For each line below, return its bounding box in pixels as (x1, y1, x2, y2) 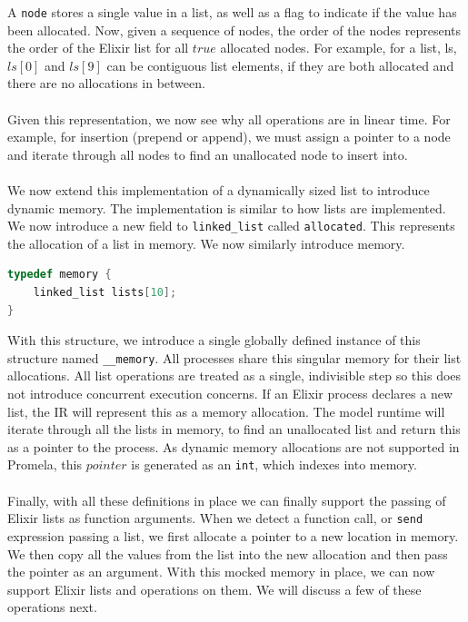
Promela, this (7, 455, 82, 474)
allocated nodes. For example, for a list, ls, (220, 38, 457, 57)
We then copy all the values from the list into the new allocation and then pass (7, 544, 448, 563)
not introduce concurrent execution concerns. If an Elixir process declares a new (7, 384, 453, 403)
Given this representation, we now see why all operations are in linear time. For (7, 109, 451, 128)
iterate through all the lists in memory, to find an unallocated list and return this (7, 420, 461, 439)
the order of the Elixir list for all (7, 38, 189, 57)
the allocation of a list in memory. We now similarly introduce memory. (7, 233, 405, 252)
